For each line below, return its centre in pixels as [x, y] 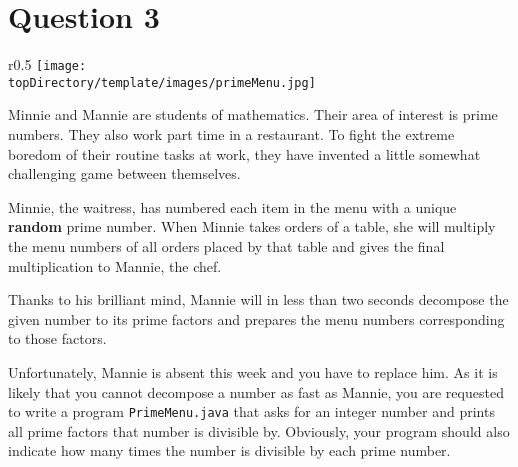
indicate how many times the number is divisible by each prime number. [229, 450]
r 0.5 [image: [47, 64]
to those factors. [57, 338]
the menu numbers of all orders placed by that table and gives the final [226, 246]
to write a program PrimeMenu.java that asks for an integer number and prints [251, 411]
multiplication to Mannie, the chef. [115, 265]
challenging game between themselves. [124, 173]
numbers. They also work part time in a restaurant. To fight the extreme [231, 134]
